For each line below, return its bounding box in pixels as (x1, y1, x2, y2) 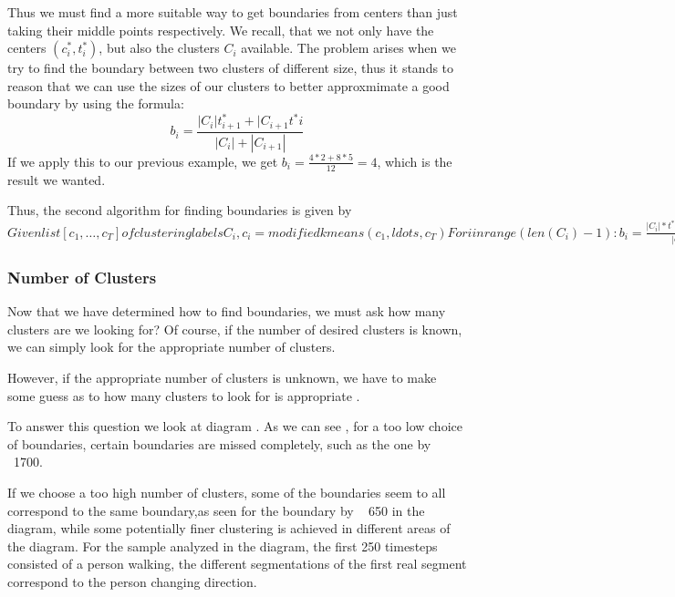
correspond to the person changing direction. (7, 572, 257, 591)
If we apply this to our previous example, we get (7, 151, 278, 170)
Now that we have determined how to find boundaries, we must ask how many (7, 302, 446, 321)
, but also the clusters (99, 38, 220, 57)
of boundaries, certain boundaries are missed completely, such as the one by (7, 434, 431, 453)
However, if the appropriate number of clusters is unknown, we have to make (7, 368, 437, 387)
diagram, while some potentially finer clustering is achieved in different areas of (7, 519, 451, 538)
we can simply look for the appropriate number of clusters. (7, 337, 336, 356)
